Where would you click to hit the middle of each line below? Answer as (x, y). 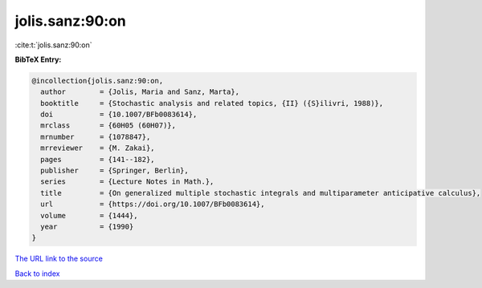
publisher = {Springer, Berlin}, (114, 171)
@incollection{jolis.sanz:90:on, (98, 81)
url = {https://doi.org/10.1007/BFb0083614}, (153, 204)
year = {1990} (87, 227)
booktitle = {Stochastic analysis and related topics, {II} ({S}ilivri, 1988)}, (212, 103)
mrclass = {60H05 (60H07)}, (108, 126)
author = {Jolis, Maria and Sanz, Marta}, (140, 92)
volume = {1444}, (89, 215)
